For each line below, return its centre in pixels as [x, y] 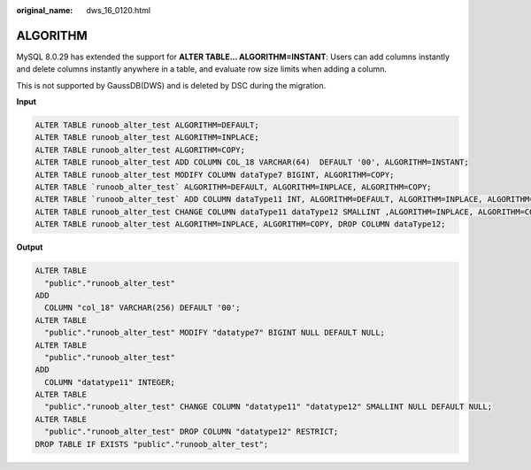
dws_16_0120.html [118, 10]
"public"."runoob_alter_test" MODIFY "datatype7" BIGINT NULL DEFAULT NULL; [215, 333]
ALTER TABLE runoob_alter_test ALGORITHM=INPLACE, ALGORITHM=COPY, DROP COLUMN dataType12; [240, 224]
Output [30, 247]
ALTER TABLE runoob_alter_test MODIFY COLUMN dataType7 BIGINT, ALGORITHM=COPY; [215, 174]
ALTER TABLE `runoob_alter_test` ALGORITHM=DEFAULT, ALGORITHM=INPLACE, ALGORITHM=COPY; [234, 187]
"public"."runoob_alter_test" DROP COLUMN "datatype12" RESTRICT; [192, 432]
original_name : [45, 10]
